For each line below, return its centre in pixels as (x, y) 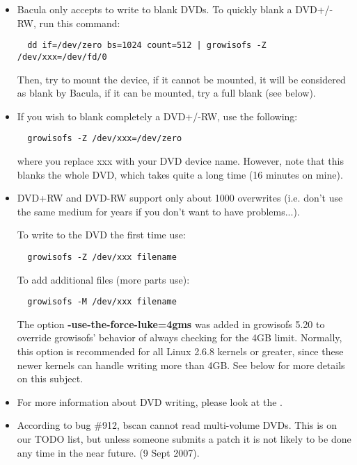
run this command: (80, 23)
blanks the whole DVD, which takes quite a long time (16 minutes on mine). (180, 174)
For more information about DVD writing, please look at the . (150, 401)
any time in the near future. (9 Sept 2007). (108, 452)
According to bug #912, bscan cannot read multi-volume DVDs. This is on (177, 425)
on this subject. (50, 378)
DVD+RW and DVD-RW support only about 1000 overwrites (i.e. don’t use (180, 198)
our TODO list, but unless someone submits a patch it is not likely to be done (184, 438)
